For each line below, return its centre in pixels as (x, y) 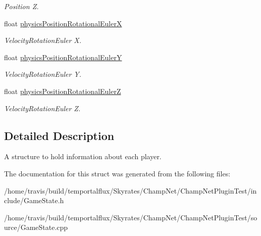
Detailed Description (59, 135)
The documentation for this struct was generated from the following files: (117, 173)
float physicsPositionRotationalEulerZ (63, 91)
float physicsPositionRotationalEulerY (63, 57)
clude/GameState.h (34, 200)
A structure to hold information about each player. (83, 156)
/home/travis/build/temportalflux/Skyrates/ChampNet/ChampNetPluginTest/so (131, 217)
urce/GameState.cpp (36, 227)
